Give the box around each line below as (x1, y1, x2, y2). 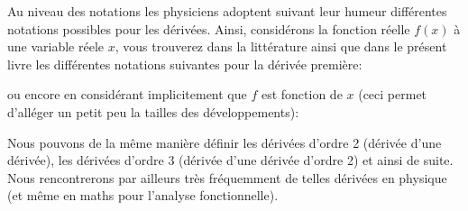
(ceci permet (358, 85, 427, 104)
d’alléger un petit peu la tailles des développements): (7, 102, 299, 121)
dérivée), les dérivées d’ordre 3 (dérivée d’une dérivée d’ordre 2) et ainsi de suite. (7, 151, 454, 170)
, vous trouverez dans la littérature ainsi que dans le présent (115, 37, 447, 56)
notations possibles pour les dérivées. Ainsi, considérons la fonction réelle (7, 19, 410, 38)
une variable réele (7, 37, 105, 56)
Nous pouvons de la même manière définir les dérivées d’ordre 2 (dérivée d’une (7, 133, 442, 151)
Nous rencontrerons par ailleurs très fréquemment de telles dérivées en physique (7, 168, 447, 187)
